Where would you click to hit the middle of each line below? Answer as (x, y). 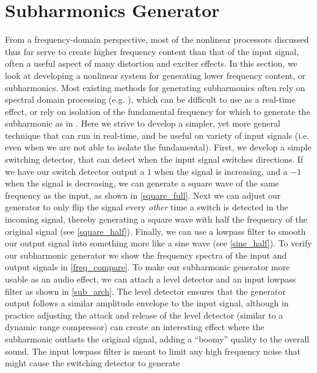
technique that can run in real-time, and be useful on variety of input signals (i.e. (157, 135)
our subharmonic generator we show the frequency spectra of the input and (146, 255)
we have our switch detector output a (75, 171)
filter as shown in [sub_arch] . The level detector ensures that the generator (145, 291)
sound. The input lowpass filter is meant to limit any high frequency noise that (153, 351)
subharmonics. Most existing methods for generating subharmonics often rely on (155, 87)
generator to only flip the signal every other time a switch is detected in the (147, 207)
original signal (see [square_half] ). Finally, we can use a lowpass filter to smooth (155, 231)
